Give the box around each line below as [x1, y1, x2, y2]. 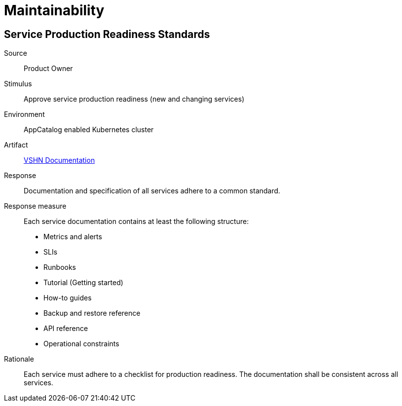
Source [4, 49, 27, 58]
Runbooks [43, 263, 76, 272]
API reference [43, 324, 88, 333]
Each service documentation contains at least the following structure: [24, 217, 249, 226]
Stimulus [4, 79, 32, 88]
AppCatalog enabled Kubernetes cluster [24, 125, 154, 134]
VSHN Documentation [24, 156, 95, 165]
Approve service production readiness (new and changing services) [24, 95, 245, 104]
